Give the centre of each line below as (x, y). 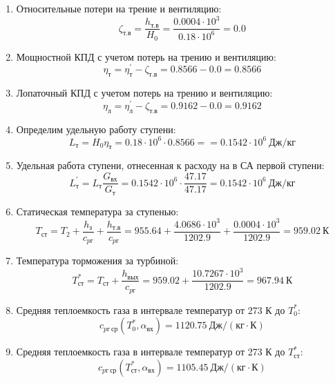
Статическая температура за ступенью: (97, 211)
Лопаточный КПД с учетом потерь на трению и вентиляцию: (144, 93)
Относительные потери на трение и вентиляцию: (119, 8)
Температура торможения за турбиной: (97, 261)
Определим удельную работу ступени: (96, 129)
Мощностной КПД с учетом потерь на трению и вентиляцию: (146, 56)
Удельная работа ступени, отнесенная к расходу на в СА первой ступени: (170, 165)
